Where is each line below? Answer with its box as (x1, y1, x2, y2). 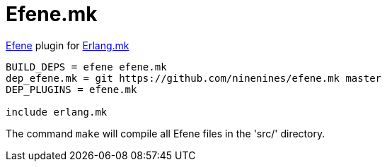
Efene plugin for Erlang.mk (6, 39, 129, 51)
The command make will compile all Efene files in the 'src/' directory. (6, 127, 325, 140)
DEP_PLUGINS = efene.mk (6, 83, 137, 95)
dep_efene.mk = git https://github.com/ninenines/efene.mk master (6, 72, 382, 84)
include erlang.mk (6, 106, 108, 118)
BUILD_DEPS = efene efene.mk (6, 61, 167, 73)
